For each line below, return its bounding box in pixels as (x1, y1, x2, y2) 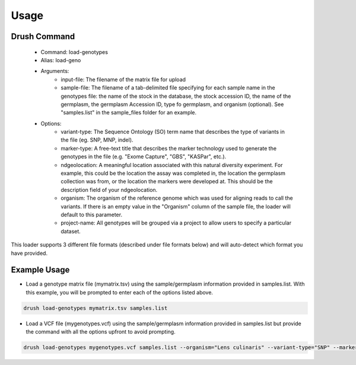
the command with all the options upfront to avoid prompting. (26, 328, 176, 335)
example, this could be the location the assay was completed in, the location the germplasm (61, 169, 286, 177)
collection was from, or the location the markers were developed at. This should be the (61, 178, 273, 185)
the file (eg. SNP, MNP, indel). (61, 136, 133, 143)
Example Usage (11, 265, 70, 275)
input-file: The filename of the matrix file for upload (61, 76, 186, 83)
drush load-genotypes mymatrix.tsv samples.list (23, 305, 168, 311)
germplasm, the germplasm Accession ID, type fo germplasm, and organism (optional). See (61, 101, 284, 108)
